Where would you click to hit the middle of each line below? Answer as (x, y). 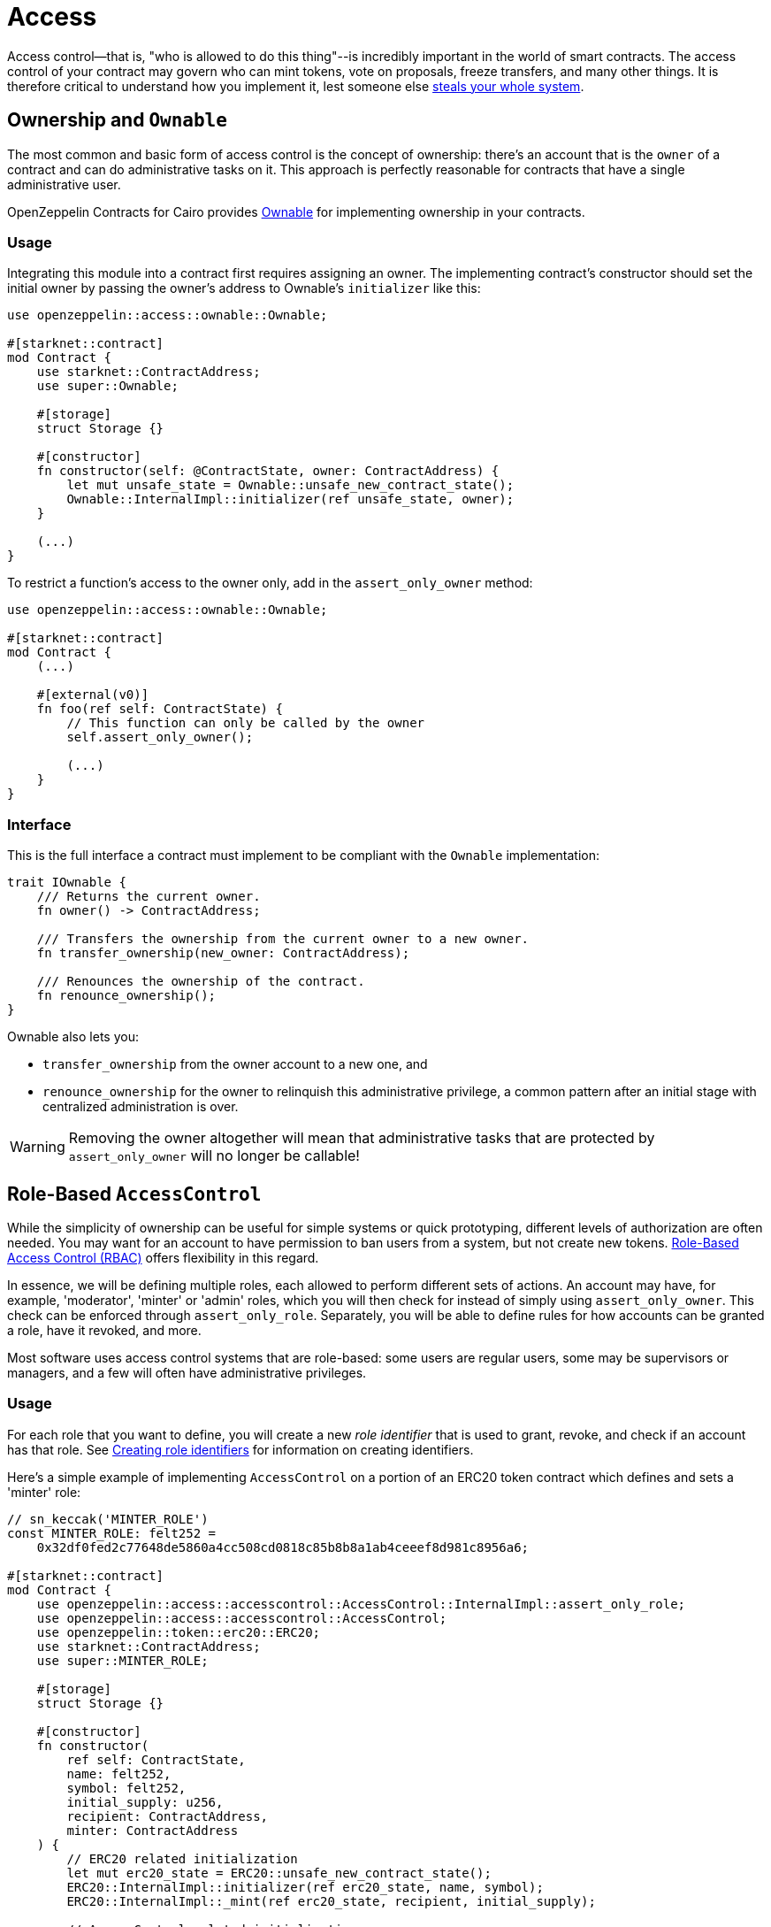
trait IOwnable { (67, 883)
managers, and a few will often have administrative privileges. (187, 1372)
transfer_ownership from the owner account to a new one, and (235, 1064)
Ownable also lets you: (73, 1037)
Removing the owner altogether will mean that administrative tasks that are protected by (362, 1138)
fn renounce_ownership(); (126, 996)
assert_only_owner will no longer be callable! (214, 1156)
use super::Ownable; (107, 386)
